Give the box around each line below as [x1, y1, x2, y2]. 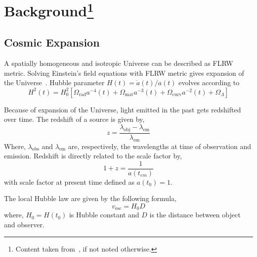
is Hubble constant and [69, 209, 139, 220]
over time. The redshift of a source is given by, [4, 114, 145, 124]
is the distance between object [149, 209, 241, 220]
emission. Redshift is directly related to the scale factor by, [4, 151, 182, 161]
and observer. [4, 219, 44, 229]
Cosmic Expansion [4, 35, 100, 50]
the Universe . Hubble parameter [4, 77, 105, 88]
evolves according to [178, 77, 240, 88]
